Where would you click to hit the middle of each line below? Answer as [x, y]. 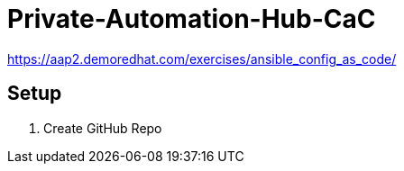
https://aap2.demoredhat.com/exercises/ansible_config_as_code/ [202, 58]
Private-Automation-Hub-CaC [192, 19]
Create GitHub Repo [103, 128]
